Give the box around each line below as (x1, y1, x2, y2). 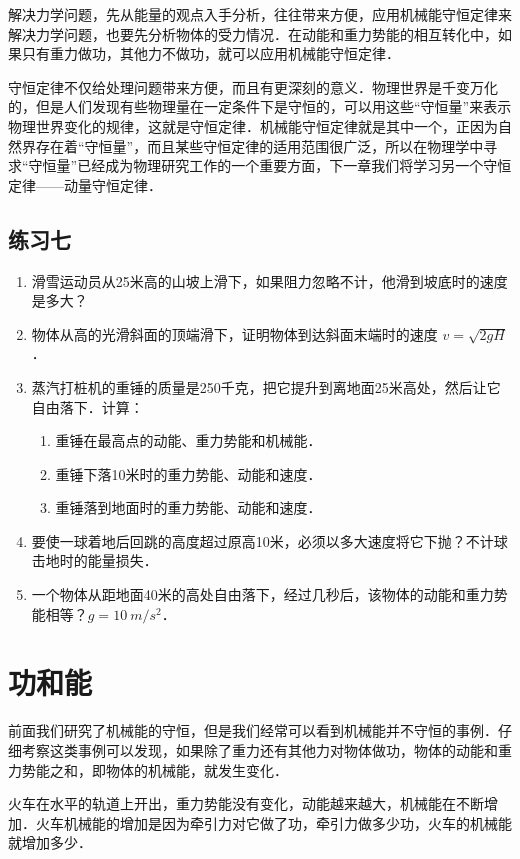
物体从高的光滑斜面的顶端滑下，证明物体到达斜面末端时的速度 (31, 323, 438, 344)
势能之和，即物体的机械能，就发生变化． (21, 759, 288, 780)
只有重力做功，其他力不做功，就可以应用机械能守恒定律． (21, 43, 400, 64)
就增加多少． (8, 832, 92, 853)
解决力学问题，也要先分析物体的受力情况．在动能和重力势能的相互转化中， (8, 23, 498, 44)
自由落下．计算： (31, 396, 144, 417)
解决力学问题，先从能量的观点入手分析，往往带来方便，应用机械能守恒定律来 (8, 4, 512, 24)
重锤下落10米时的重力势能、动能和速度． (55, 463, 322, 484)
